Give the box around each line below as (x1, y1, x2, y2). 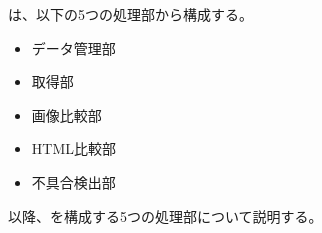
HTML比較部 (31, 138, 116, 159)
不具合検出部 (31, 171, 116, 192)
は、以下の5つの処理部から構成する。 (8, 4, 253, 24)
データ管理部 (31, 37, 116, 58)
